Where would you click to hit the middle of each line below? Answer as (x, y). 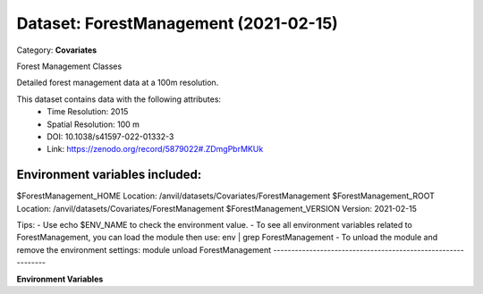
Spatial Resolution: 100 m (93, 124)
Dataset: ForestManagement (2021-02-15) (178, 23)
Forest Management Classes (69, 66)
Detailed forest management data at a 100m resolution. (118, 83)
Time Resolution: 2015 (88, 112)
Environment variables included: (109, 175)
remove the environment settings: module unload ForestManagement (144, 249)
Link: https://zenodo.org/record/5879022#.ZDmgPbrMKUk (155, 149)
